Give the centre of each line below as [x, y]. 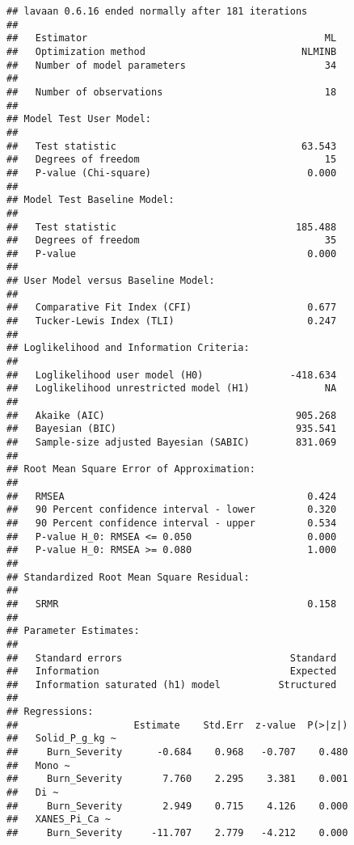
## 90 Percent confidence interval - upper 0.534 [172, 523]
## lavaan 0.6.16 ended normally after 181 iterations [157, 11]
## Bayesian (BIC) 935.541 [172, 429]
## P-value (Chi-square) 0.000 [172, 173]
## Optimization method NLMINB [172, 51]
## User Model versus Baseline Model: [111, 281]
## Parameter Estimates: [73, 631]
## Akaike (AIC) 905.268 [172, 415]
